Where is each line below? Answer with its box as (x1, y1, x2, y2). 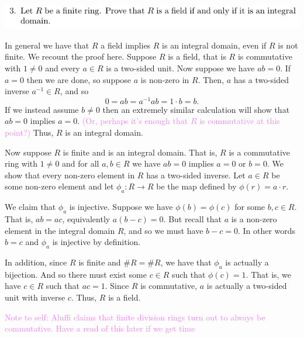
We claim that (5, 201, 56, 213)
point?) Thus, (5, 126, 54, 138)
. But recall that (163, 212, 222, 225)
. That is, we (246, 268, 292, 280)
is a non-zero (231, 212, 277, 225)
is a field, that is (168, 50, 226, 63)
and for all (62, 157, 99, 170)
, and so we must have (123, 224, 203, 236)
